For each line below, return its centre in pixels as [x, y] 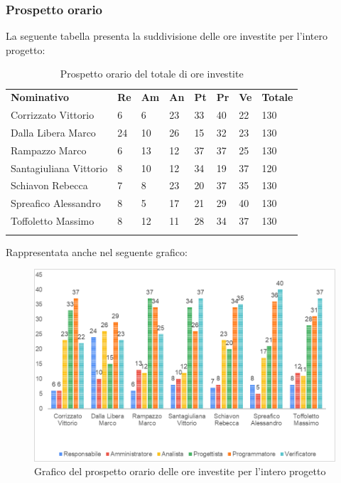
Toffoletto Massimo [53, 221]
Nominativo [40, 97]
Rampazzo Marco [49, 150]
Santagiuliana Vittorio [59, 168]
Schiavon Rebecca [49, 185]
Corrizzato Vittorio [53, 115]
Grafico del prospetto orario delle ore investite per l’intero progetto [180, 471]
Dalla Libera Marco [53, 132]
